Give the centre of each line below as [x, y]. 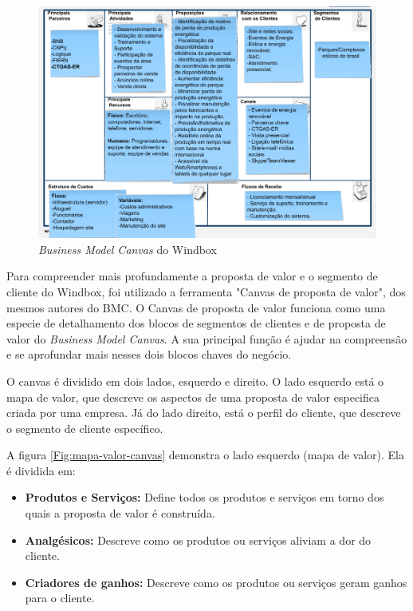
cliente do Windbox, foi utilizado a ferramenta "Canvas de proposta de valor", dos [206, 291]
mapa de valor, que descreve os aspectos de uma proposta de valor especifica [193, 397]
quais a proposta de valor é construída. [120, 513]
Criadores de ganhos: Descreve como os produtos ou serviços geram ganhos [216, 582]
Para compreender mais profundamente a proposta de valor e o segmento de [192, 276]
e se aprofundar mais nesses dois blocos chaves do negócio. [149, 354]
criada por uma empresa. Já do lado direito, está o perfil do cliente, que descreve [204, 413]
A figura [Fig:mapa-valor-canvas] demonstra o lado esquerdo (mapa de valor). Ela [206, 455]
